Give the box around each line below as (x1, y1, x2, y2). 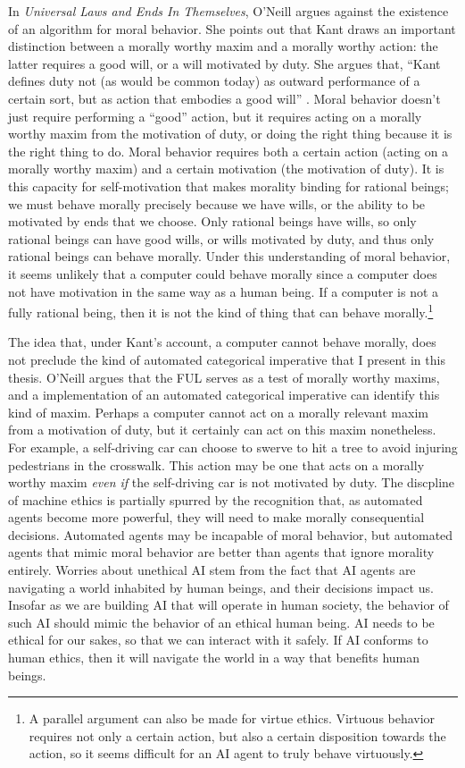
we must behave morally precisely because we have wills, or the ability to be (8, 194, 426, 213)
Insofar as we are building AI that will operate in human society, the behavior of (8, 595, 449, 614)
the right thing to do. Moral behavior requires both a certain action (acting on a (8, 141, 449, 160)
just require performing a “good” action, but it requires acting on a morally (8, 106, 422, 125)
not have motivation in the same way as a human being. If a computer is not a (8, 282, 439, 300)
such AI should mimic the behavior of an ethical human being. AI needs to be (8, 612, 435, 631)
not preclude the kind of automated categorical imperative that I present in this (8, 350, 445, 368)
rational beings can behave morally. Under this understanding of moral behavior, (8, 247, 451, 266)
